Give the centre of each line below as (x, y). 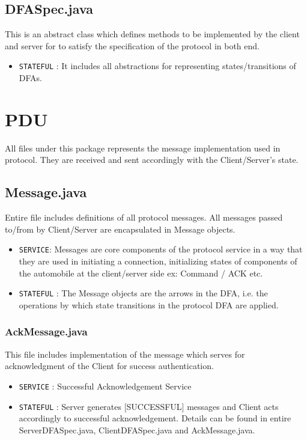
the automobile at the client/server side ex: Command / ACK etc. (141, 273)
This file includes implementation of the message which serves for (125, 354)
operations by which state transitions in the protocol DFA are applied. (149, 304)
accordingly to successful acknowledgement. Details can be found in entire (155, 418)
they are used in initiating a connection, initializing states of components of (158, 261)
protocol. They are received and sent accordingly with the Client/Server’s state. (152, 160)
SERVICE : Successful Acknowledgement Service (105, 386)
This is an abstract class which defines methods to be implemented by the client (152, 34)
